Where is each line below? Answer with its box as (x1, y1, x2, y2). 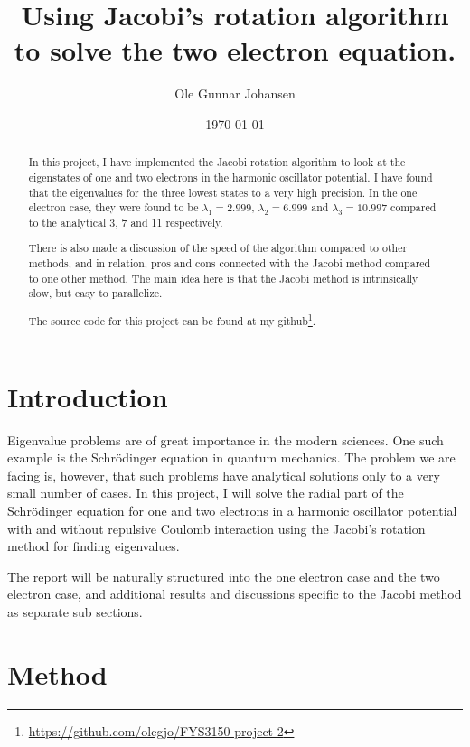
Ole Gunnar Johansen (174, 84, 296, 103)
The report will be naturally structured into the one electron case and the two (7, 566, 440, 585)
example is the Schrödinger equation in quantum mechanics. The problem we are (7, 448, 456, 467)
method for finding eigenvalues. (7, 537, 180, 556)
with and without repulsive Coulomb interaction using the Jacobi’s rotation (7, 518, 426, 537)
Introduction (7, 378, 168, 415)
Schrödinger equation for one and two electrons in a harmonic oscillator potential (7, 500, 457, 519)
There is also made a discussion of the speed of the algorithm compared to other (28, 240, 408, 256)
